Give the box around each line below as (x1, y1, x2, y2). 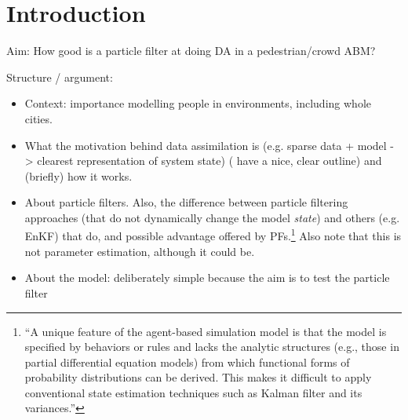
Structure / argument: (6, 68, 113, 85)
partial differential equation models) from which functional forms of (24, 353, 350, 370)
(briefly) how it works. (24, 167, 133, 184)
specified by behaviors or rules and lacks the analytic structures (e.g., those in (24, 338, 399, 355)
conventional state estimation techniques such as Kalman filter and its (24, 384, 362, 400)
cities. (24, 110, 53, 126)
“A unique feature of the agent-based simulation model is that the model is (24, 323, 387, 339)
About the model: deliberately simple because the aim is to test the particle (24, 269, 390, 286)
